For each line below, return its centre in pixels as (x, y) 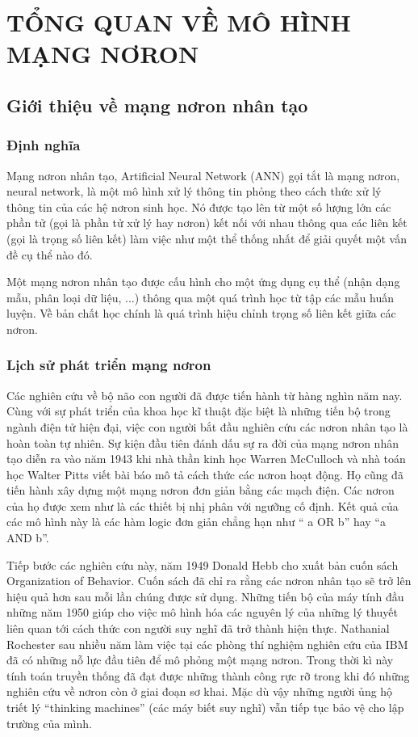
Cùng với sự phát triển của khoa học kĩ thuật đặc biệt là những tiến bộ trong (199, 411)
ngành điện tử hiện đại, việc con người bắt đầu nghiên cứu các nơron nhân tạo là (207, 426)
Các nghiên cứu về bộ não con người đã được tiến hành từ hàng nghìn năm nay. (205, 395)
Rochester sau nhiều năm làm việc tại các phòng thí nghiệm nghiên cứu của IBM (207, 644)
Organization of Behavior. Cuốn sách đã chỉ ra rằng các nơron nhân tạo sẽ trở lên (209, 581)
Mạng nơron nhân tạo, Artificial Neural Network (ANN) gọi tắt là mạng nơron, (203, 175)
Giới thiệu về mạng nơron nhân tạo (157, 105)
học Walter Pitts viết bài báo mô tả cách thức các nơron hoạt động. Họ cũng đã (205, 474)
